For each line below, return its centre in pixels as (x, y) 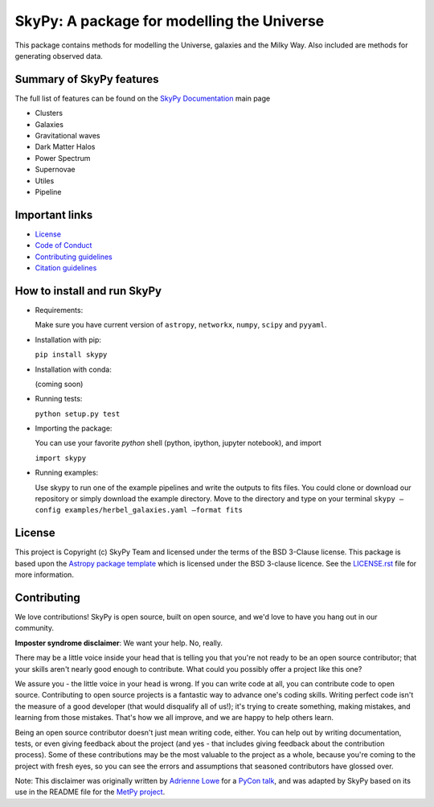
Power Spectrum (63, 158)
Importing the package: (74, 428)
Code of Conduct (63, 245)
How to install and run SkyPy (88, 291)
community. (34, 628)
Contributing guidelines (74, 257)
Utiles (45, 180)
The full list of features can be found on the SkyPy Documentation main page (143, 98)
